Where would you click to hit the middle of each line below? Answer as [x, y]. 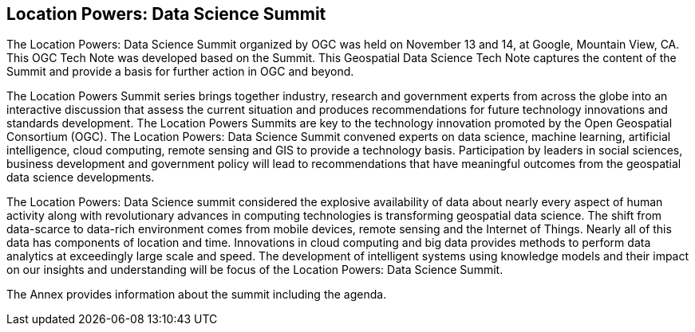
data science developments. [81, 178]
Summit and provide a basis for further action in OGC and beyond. [180, 72]
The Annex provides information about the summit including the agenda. [197, 295]
